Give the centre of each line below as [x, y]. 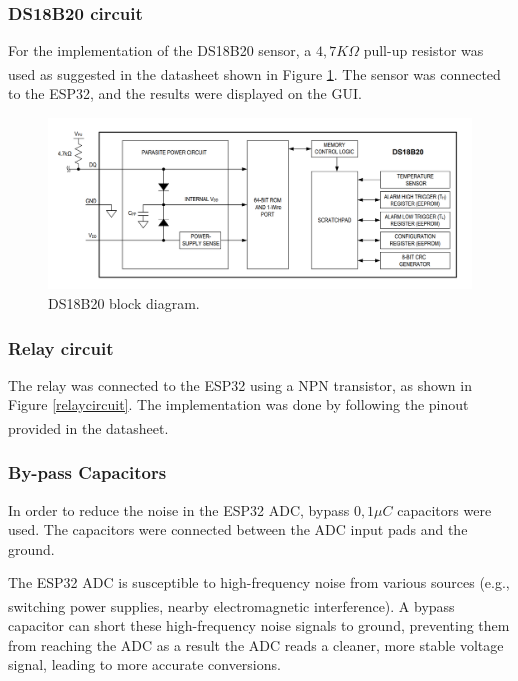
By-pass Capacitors [87, 472]
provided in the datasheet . [88, 427]
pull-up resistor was [423, 50]
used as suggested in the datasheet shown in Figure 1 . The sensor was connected [254, 73]
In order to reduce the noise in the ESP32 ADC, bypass [179, 509]
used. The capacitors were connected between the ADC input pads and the [238, 529]
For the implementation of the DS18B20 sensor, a [160, 50]
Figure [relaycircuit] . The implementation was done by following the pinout [238, 404]
